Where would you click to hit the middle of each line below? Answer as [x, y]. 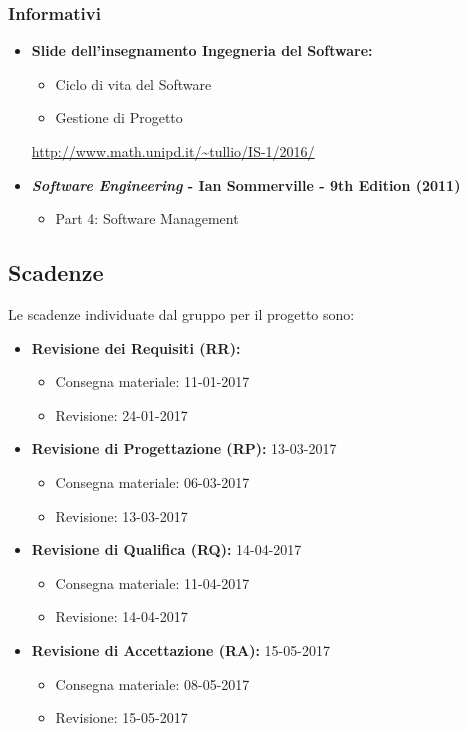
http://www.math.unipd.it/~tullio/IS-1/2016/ [173, 151]
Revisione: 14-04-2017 [121, 616]
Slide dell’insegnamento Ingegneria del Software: [202, 50]
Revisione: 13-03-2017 [121, 515]
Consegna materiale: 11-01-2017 [152, 381]
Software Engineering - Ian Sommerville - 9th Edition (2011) [246, 184]
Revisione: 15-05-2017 [121, 717]
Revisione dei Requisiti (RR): [136, 347]
